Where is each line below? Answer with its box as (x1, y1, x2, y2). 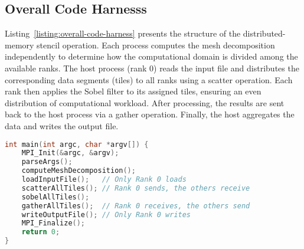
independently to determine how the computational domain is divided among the (5, 50, 298, 63)
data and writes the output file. (5, 119, 119, 132)
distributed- (243, 27, 286, 40)
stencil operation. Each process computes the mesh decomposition (37, 38, 275, 51)
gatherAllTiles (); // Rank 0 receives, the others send (21, 201, 250, 210)
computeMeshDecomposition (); (21, 166, 136, 175)
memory (5, 38, 34, 51)
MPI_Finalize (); (21, 219, 86, 228)
